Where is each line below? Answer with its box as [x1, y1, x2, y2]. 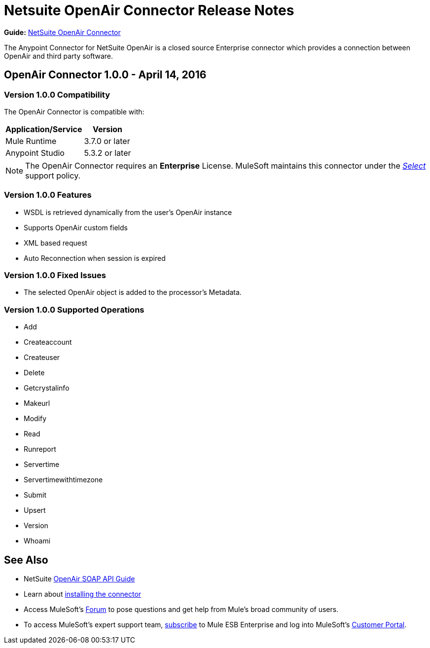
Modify [24, 414, 47, 423]
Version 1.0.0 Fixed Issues [4, 270, 106, 281]
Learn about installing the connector [24, 590, 142, 599]
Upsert [24, 506, 46, 515]
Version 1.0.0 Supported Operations [4, 304, 144, 315]
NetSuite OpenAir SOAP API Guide [24, 575, 135, 583]
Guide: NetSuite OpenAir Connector [4, 28, 121, 36]
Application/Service [5, 124, 82, 134]
